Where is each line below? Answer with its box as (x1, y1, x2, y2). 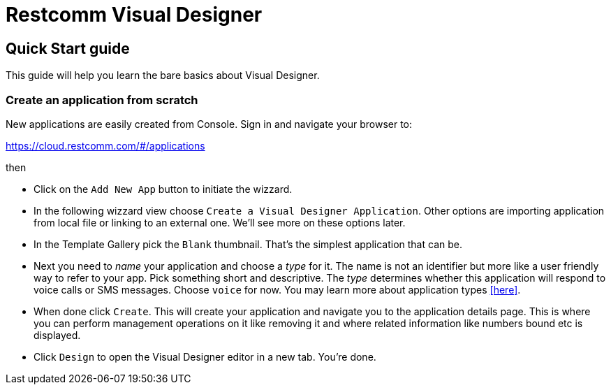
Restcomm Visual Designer (6, 3, 263, 27)
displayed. (34, 328, 81, 341)
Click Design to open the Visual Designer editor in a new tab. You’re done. (34, 350, 376, 363)
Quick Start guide (6, 39, 130, 57)
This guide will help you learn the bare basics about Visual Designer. (6, 69, 320, 82)
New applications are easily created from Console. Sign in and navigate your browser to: (6, 117, 413, 130)
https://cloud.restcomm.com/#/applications (6, 139, 205, 152)
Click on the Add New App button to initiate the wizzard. (34, 182, 293, 195)
